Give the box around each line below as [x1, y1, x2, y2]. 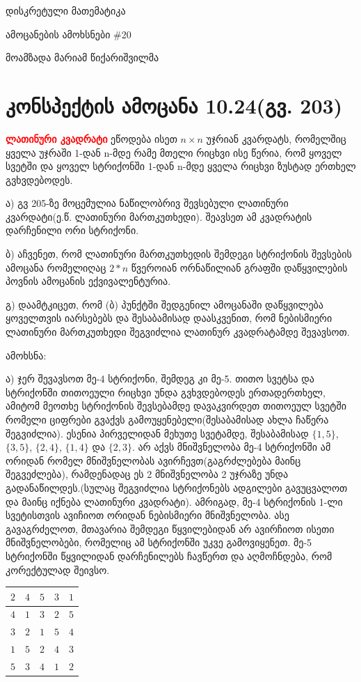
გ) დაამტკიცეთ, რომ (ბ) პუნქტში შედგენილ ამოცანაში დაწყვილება [6, 297, 323, 311]
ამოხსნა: [6, 348, 47, 362]
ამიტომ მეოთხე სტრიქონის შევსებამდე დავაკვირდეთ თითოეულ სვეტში [6, 398, 346, 413]
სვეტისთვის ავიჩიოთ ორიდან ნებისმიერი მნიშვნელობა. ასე [6, 508, 289, 522]
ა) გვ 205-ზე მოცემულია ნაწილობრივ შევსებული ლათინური [6, 196, 289, 210]
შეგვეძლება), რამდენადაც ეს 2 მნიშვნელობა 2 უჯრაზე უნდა [6, 467, 289, 481]
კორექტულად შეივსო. [6, 562, 110, 577]
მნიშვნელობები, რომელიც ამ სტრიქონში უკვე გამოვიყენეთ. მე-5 [6, 535, 312, 550]
